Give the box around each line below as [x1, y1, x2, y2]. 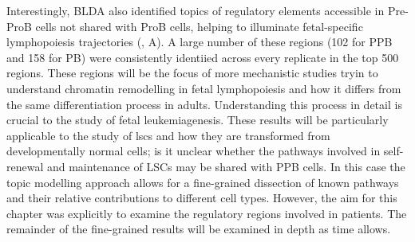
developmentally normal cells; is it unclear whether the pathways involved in [6, 142, 381, 159]
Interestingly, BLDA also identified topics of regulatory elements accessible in [6, 2, 385, 18]
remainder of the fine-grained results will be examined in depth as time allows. [6, 221, 391, 237]
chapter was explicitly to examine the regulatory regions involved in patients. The [6, 205, 407, 221]
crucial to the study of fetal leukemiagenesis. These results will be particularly [6, 111, 389, 128]
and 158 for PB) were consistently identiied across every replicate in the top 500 [6, 49, 399, 65]
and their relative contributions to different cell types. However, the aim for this [6, 189, 397, 206]
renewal [6, 158, 44, 174]
